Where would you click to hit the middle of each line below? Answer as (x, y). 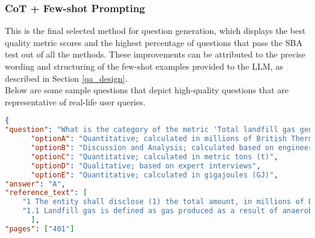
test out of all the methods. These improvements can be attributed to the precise (155, 54)
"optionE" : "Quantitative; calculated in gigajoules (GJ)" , (154, 175)
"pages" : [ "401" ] (40, 229)
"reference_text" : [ (46, 193)
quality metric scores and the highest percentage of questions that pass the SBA (154, 42)
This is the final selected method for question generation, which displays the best (155, 31)
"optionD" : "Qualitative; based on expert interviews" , (146, 166)
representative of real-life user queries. (75, 101)
